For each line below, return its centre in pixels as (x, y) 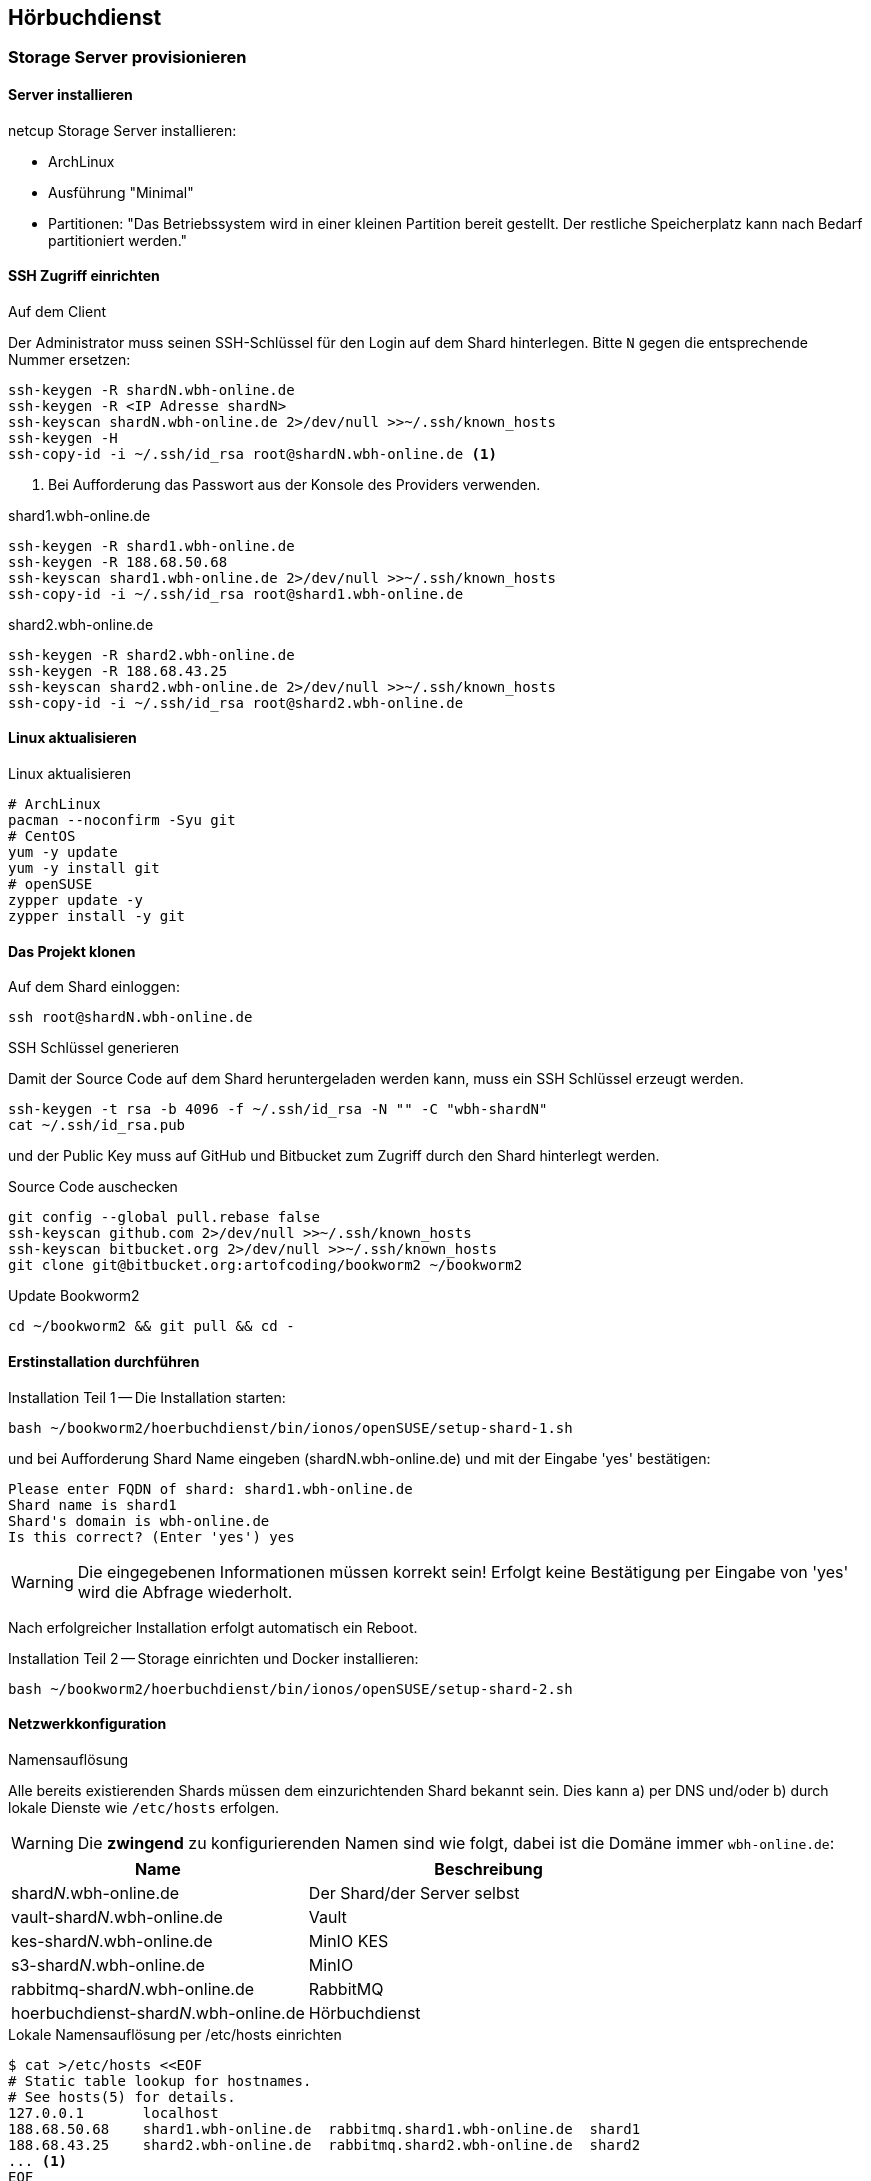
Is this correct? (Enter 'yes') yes (151, 1536)
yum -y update (63, 852)
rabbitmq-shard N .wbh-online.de (133, 1988)
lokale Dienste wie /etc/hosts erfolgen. (144, 1807)
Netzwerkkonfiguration (87, 1724)
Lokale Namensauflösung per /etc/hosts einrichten (175, 2034)
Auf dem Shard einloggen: (94, 987)
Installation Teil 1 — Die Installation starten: (147, 1397)
